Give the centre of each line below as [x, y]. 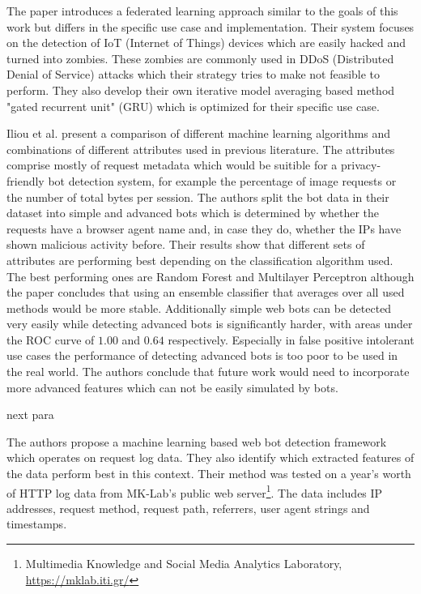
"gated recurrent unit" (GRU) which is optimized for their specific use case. [193, 106]
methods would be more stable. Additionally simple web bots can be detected [199, 308]
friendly [26, 180]
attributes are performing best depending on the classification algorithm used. [200, 260]
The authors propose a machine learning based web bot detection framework [197, 441]
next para [30, 415]
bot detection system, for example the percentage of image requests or [222, 180]
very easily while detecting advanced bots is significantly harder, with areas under [210, 324]
